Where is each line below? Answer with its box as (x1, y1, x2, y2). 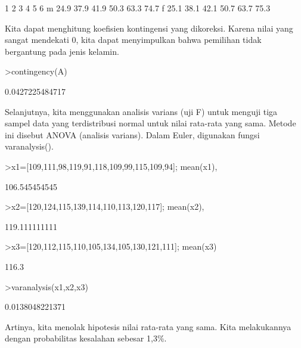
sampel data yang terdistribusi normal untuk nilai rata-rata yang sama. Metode (5, 117, 296, 129)
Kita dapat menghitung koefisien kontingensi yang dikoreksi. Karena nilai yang (5, 21, 293, 34)
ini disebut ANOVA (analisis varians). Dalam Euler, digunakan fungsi (5, 128, 260, 141)
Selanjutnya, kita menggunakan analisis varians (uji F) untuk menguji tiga (5, 105, 278, 117)
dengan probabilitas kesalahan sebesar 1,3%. (5, 332, 167, 344)
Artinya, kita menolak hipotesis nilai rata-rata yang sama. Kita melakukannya (5, 320, 291, 333)
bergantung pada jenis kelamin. (5, 45, 119, 57)
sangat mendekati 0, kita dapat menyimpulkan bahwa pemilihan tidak (5, 33, 262, 46)
